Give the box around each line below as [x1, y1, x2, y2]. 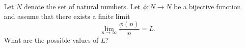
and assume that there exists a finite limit [4, 11, 130, 21]
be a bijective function [174, 1, 241, 11]
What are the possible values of [4, 35, 99, 45]
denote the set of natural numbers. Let [24, 1, 140, 11]
